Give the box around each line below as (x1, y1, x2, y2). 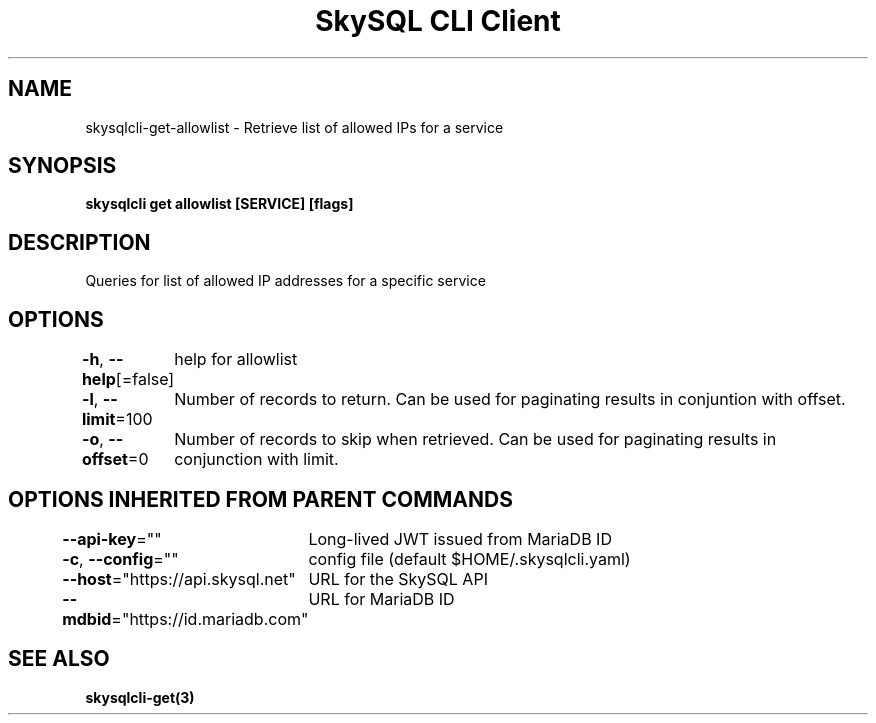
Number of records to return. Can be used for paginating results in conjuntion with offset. (174, 389, 846, 410)
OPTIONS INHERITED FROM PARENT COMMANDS (8, 486, 513, 512)
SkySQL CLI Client (315, 4, 561, 38)
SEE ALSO (8, 646, 110, 672)
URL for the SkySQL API (308, 568, 488, 589)
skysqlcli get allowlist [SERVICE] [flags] (85, 195, 354, 213)
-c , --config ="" (62, 548, 179, 569)
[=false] (115, 369, 175, 390)
